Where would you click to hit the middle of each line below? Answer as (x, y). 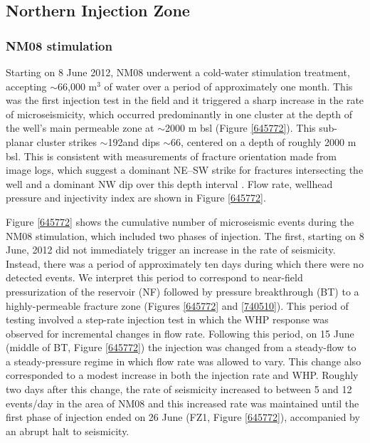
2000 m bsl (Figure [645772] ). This (240, 128)
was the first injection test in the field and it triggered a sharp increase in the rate (185, 100)
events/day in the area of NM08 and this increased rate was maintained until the (183, 403)
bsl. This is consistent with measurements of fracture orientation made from (171, 156)
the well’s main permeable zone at (80, 128)
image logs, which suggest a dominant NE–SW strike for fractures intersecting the (185, 170)
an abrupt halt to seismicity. (68, 431)
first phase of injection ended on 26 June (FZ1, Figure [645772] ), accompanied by (183, 417)
